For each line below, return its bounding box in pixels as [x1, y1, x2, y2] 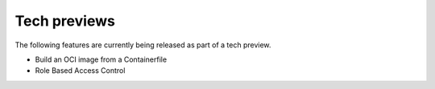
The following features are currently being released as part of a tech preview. [14, 40, 271, 50]
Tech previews [14, 12, 116, 30]
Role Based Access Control [35, 66, 126, 75]
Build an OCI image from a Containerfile [35, 55, 168, 64]
